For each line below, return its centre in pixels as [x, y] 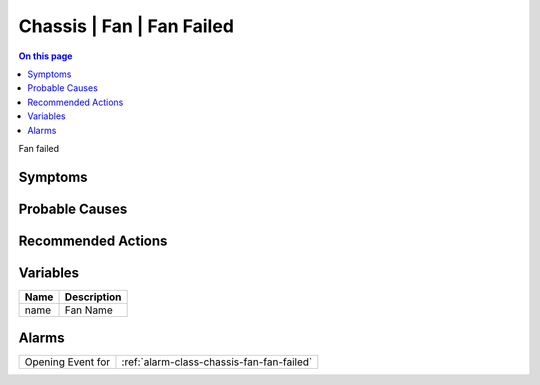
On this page [45, 56]
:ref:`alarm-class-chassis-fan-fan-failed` [217, 362]
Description [93, 297]
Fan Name [89, 310]
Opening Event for [67, 362]
